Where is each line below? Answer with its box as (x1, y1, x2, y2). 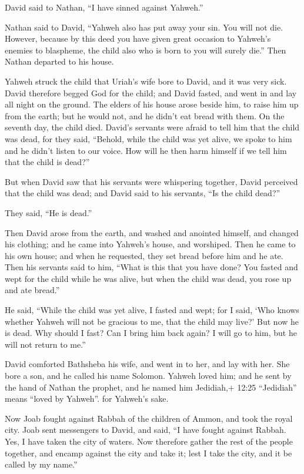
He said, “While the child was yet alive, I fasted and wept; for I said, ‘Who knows (5, 304, 299, 316)
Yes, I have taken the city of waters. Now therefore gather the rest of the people (5, 435, 293, 447)
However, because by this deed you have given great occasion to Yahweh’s (5, 32, 271, 45)
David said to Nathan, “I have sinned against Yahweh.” (5, 1, 203, 13)
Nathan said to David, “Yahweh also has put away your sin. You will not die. (5, 21, 283, 33)
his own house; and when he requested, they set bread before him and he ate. (5, 249, 283, 261)
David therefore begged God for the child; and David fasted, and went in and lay (5, 86, 297, 99)
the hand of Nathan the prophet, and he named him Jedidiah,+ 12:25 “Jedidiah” (5, 381, 297, 393)
